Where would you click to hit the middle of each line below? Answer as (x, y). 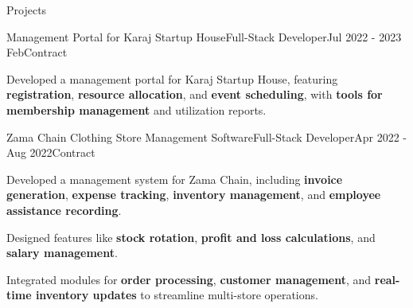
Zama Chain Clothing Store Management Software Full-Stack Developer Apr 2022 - (207, 136)
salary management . (62, 253)
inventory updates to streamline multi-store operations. (177, 295)
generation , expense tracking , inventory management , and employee (194, 195)
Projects (27, 10)
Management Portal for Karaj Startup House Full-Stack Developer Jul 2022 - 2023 (204, 36)
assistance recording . (64, 210)
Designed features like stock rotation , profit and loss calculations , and (191, 237)
